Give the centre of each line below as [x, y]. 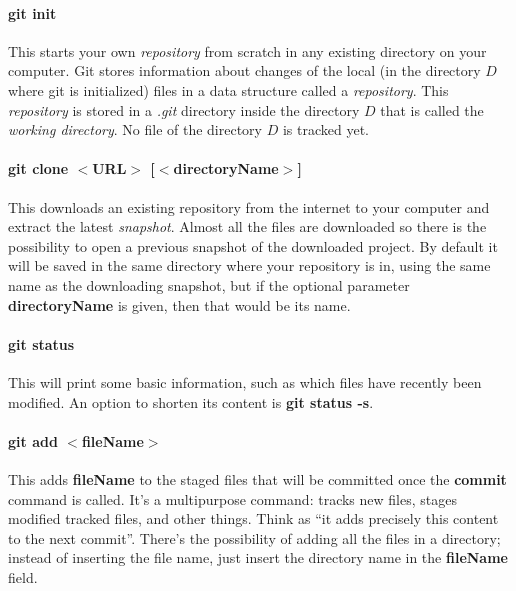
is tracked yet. [325, 129]
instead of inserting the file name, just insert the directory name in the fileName [258, 557]
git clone [38, 168]
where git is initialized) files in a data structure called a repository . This [228, 89]
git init [32, 12]
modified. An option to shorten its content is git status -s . [191, 401]
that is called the [432, 109]
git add [33, 440]
